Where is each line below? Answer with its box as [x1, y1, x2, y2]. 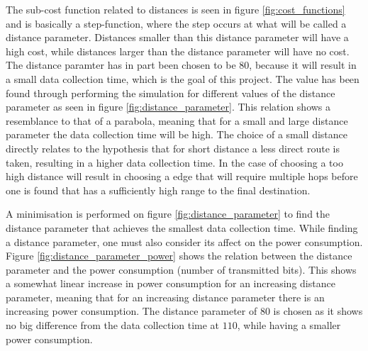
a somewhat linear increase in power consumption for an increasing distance [6, 276, 335, 291]
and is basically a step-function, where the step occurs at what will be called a [6, 16, 347, 30]
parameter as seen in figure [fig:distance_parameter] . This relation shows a [6, 99, 331, 114]
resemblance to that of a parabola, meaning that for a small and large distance [6, 113, 348, 128]
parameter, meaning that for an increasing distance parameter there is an [6, 289, 325, 304]
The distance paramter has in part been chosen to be [6, 57, 236, 72]
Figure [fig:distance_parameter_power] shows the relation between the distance [6, 248, 352, 263]
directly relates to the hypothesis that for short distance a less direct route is [6, 140, 340, 155]
